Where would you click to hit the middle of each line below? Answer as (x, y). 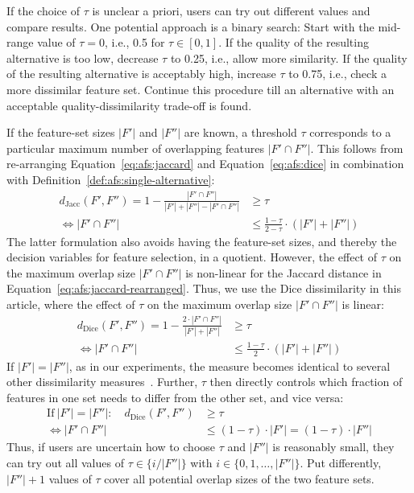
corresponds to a (350, 132)
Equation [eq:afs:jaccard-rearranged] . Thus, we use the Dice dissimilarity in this (204, 288)
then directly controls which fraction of (306, 382)
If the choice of (43, 10)
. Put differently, (341, 462)
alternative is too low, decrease (83, 58)
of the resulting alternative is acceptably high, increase (141, 74)
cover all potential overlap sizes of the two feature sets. (239, 478)
